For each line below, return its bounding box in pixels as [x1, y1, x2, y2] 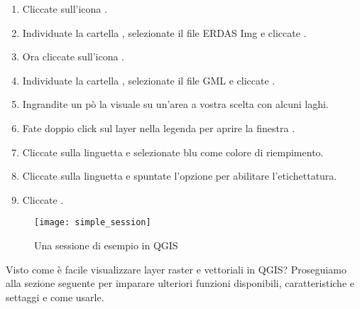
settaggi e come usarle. [6, 289, 104, 304]
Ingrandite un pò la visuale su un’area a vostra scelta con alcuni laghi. [22, 97, 329, 112]
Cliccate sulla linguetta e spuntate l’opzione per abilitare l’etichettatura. [22, 168, 337, 183]
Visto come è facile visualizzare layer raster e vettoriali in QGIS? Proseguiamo [6, 261, 347, 276]
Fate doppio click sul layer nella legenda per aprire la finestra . [22, 120, 295, 135]
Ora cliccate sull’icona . [22, 49, 125, 64]
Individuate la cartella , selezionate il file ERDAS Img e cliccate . [22, 25, 307, 40]
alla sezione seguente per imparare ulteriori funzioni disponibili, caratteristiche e [6, 276, 354, 291]
